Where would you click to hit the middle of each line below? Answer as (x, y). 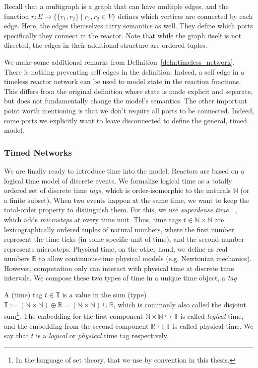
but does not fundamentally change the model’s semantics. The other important (126, 101)
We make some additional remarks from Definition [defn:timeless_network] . (120, 61)
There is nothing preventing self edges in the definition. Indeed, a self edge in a (124, 71)
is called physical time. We (213, 325)
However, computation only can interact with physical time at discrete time (119, 268)
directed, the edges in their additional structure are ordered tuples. (106, 45)
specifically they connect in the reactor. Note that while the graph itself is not (123, 35)
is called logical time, (212, 316)
